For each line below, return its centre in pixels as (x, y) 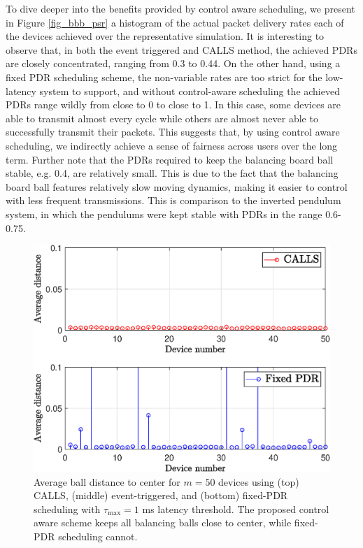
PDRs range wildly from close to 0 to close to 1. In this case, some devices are (173, 104)
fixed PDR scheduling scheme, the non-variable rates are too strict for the (164, 77)
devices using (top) (259, 481)
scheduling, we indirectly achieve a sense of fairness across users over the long (172, 145)
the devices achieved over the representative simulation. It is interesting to (165, 36)
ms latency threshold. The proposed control (236, 509)
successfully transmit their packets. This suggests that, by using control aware (173, 132)
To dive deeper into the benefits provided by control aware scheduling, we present (180, 8)
